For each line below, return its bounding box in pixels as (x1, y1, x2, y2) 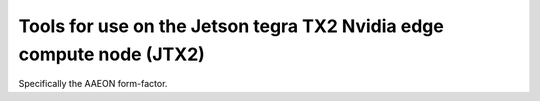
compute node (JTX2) (18, 43, 205, 65)
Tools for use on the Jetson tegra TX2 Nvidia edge (18, 15, 444, 37)
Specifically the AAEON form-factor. (18, 78, 168, 90)
